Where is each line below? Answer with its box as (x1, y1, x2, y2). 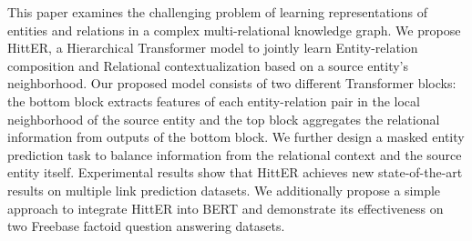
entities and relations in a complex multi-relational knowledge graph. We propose (7, 20, 461, 39)
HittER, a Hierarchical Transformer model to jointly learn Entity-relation (7, 38, 418, 57)
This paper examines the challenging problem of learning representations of (7, 3, 427, 21)
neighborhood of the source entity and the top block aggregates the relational (7, 109, 440, 128)
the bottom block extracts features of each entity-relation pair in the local (7, 91, 420, 110)
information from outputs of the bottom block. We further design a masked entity (7, 127, 465, 146)
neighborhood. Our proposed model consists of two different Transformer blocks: (7, 74, 457, 93)
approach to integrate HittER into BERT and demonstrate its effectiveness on (7, 198, 444, 217)
